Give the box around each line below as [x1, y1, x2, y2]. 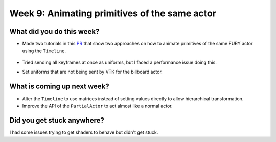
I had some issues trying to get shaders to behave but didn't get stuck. [9, 129, 158, 135]
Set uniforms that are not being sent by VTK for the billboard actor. [22, 69, 163, 75]
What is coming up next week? [9, 82, 109, 91]
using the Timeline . [22, 48, 66, 54]
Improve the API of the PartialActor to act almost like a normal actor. [22, 103, 173, 109]
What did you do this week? [9, 27, 100, 36]
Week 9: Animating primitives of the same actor [9, 8, 217, 19]
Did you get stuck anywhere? [9, 116, 105, 125]
